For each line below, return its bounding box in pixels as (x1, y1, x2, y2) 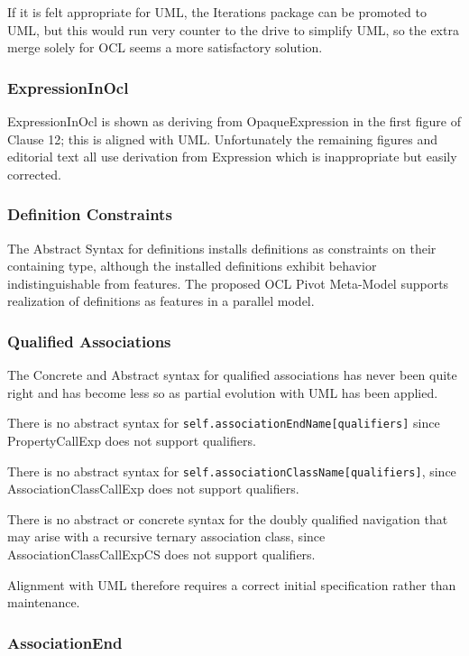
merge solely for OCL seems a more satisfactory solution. (7, 38, 323, 57)
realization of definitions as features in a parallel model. (7, 291, 315, 310)
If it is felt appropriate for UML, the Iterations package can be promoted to (7, 3, 427, 21)
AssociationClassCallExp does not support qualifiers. (7, 479, 299, 498)
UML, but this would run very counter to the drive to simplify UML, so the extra (7, 20, 459, 39)
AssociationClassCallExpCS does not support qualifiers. (7, 545, 316, 564)
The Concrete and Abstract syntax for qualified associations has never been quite (7, 365, 457, 384)
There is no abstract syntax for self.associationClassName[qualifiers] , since (7, 461, 456, 480)
